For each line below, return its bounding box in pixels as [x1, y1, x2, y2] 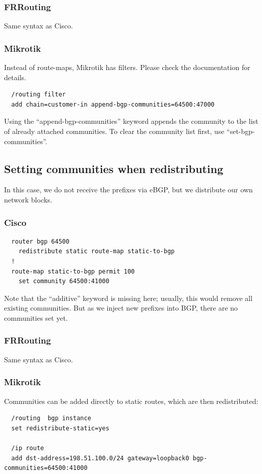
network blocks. [4, 194, 53, 205]
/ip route [11, 444, 44, 452]
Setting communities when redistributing [4, 160, 223, 176]
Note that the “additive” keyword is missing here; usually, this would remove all [4, 292, 253, 303]
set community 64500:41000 [18, 278, 109, 285]
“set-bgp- [227, 126, 255, 136]
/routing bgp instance [11, 415, 91, 422]
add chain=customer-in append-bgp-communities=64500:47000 [11, 100, 215, 108]
